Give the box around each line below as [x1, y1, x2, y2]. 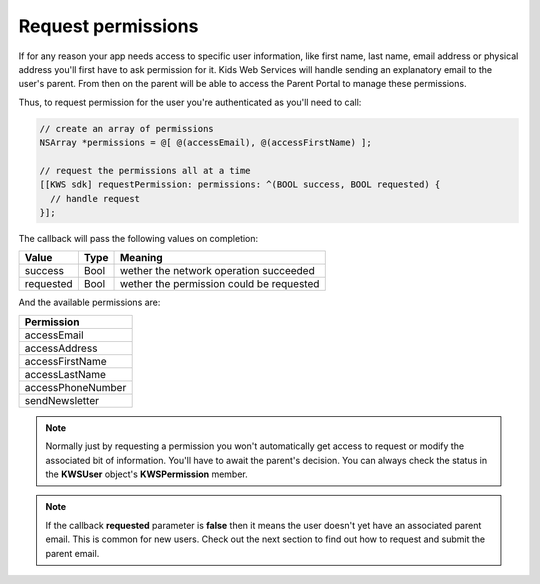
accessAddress [24, 341, 98, 355]
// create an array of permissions [39, 123, 214, 134]
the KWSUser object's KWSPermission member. [45, 468, 249, 480]
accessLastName [24, 367, 107, 381]
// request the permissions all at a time [39, 165, 251, 176]
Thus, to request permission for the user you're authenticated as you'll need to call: [18, 96, 362, 108]
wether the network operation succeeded [119, 264, 315, 278]
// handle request [50, 193, 140, 204]
